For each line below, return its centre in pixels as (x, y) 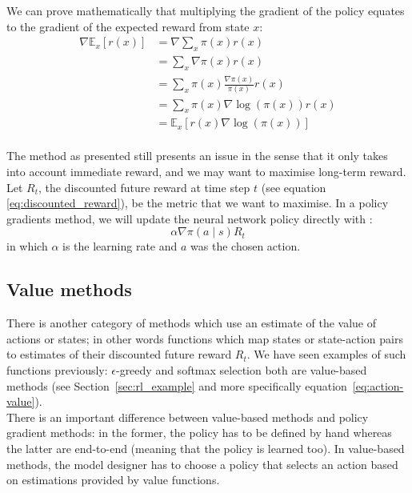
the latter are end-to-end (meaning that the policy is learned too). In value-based (206, 448)
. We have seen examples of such (326, 354)
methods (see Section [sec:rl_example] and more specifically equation (177, 385)
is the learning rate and (120, 246)
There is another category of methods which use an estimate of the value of (191, 323)
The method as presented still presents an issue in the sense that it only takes (197, 156)
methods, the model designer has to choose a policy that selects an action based (202, 464)
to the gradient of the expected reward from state (128, 26)
